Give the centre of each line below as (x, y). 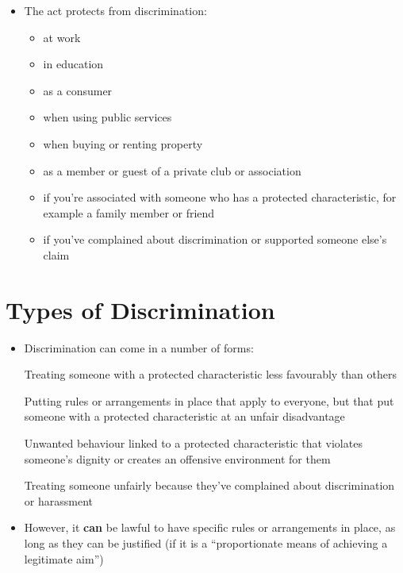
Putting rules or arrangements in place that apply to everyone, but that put (209, 400)
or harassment (58, 500)
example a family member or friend (129, 212)
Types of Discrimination (140, 309)
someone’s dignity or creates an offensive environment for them (177, 458)
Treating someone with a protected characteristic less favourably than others (211, 374)
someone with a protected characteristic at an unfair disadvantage (184, 416)
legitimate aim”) (64, 558)
